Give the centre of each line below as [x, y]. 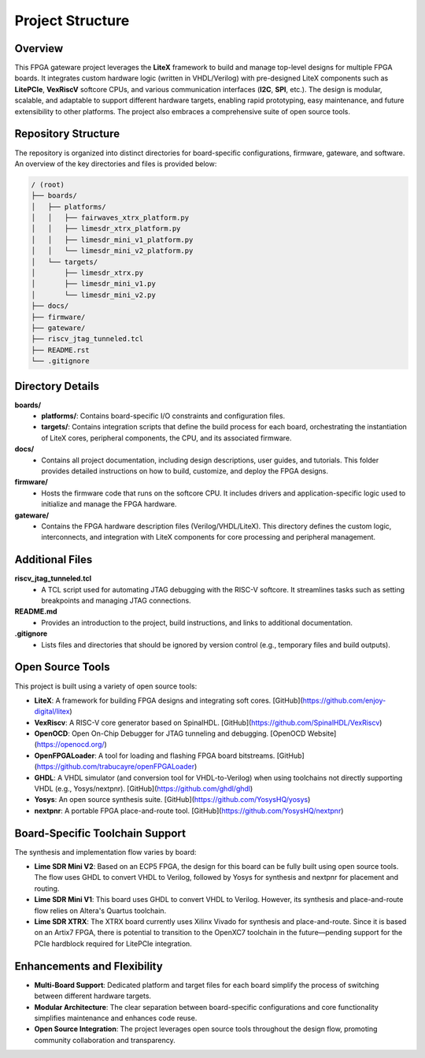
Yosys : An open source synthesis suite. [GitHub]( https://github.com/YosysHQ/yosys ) [172, 800]
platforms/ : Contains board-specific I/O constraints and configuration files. [163, 416]
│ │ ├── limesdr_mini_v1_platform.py [112, 239]
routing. [47, 888]
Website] [322, 733]
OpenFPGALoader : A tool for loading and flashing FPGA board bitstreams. [155, 755]
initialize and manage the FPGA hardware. [109, 504]
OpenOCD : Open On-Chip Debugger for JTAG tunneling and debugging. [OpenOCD [170, 733]
